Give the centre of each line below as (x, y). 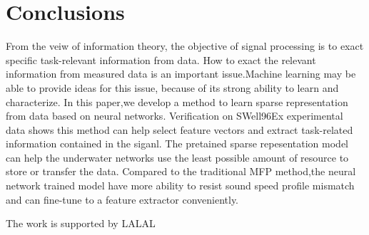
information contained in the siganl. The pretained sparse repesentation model (177, 143)
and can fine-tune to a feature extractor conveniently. (122, 199)
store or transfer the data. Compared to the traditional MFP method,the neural (181, 171)
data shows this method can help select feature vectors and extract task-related (180, 129)
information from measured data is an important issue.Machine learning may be (181, 74)
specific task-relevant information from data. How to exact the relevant (161, 59)
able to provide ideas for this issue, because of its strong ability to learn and (172, 87)
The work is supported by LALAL (81, 223)
